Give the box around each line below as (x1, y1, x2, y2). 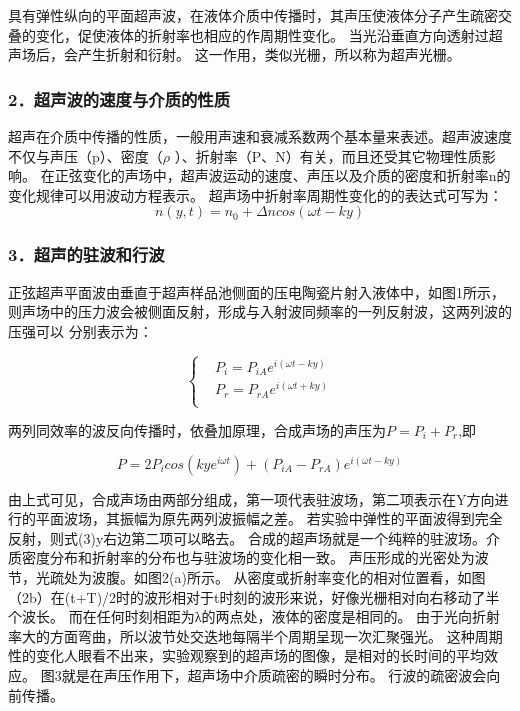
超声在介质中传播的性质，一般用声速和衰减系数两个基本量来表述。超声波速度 (8, 126, 512, 146)
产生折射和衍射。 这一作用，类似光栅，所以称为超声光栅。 (77, 44, 461, 65)
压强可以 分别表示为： (8, 320, 153, 341)
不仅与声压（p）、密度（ (8, 145, 163, 166)
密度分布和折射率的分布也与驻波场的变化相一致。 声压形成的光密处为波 (21, 547, 489, 568)
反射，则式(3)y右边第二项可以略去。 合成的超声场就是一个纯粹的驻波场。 (8, 527, 486, 548)
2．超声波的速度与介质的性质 (8, 86, 231, 111)
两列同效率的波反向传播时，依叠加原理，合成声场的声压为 (8, 420, 386, 441)
